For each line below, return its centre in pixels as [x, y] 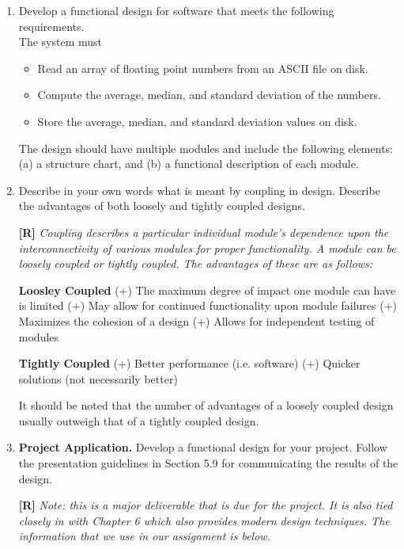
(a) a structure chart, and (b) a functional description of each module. [189, 164]
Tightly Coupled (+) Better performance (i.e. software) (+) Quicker [189, 363]
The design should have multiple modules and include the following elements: [206, 148]
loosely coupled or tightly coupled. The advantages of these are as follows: [196, 263]
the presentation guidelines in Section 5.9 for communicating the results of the [208, 463]
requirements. [51, 26]
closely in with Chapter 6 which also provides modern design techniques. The [204, 520]
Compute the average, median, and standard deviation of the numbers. [209, 95]
